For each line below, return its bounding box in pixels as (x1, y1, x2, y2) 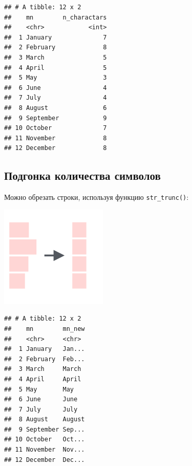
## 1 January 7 (4, 33, 107, 41)
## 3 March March (4, 365, 81, 373)
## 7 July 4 (4, 94, 107, 102)
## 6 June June (4, 396, 78, 403)
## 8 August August (4, 416, 85, 423)
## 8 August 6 (4, 104, 107, 111)
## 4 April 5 (4, 64, 107, 71)
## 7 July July (4, 405, 78, 413)
